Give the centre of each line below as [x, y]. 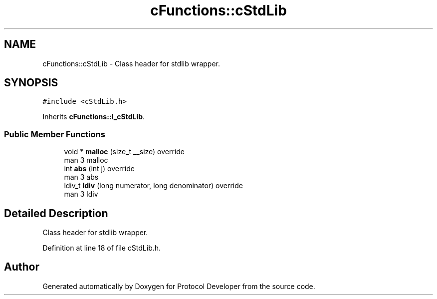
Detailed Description [56, 213]
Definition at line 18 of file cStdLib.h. [102, 248]
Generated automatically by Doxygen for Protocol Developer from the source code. [179, 286]
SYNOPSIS [31, 83]
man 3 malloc [86, 160]
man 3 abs [81, 177]
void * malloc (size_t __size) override [124, 152]
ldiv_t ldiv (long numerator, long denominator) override [153, 186]
